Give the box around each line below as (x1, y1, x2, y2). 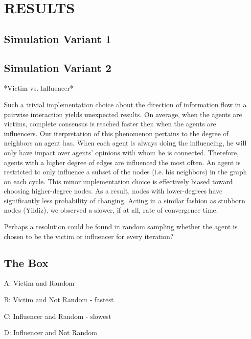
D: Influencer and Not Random (4, 327, 97, 338)
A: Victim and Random (4, 278, 75, 288)
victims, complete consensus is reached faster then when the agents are (4, 119, 216, 129)
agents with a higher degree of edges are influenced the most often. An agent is (4, 157, 241, 167)
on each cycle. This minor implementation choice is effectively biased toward (4, 176, 233, 186)
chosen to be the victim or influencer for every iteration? (4, 231, 174, 241)
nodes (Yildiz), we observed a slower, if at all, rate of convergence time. (4, 205, 218, 215)
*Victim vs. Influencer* (4, 83, 74, 93)
